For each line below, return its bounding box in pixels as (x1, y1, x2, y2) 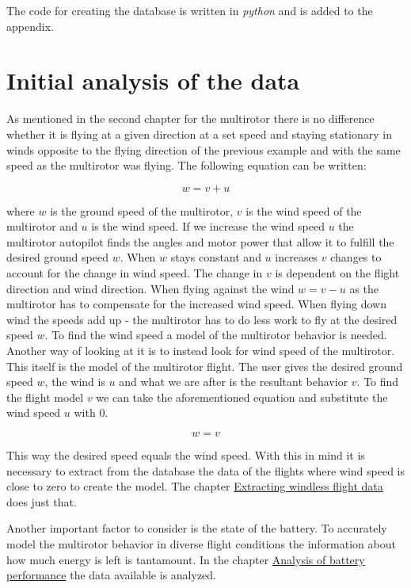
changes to (330, 249, 382, 265)
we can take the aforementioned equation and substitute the (96, 388, 388, 405)
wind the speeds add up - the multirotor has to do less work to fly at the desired (6, 311, 398, 327)
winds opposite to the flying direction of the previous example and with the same (6, 141, 401, 158)
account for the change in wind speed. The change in (6, 265, 263, 281)
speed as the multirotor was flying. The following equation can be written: (6, 157, 367, 174)
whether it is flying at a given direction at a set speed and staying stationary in (6, 125, 393, 142)
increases (275, 249, 318, 265)
